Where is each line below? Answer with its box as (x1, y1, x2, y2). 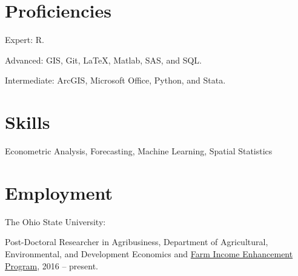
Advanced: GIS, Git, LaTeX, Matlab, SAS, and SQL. (5, 53, 202, 66)
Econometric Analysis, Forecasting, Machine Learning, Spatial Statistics (5, 145, 273, 157)
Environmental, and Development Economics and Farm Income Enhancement (5, 247, 293, 260)
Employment (5, 180, 113, 205)
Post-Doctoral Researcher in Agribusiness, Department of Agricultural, (5, 235, 268, 248)
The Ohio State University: (5, 215, 106, 228)
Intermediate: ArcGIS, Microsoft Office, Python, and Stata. (5, 74, 226, 87)
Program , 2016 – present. (5, 259, 98, 272)
